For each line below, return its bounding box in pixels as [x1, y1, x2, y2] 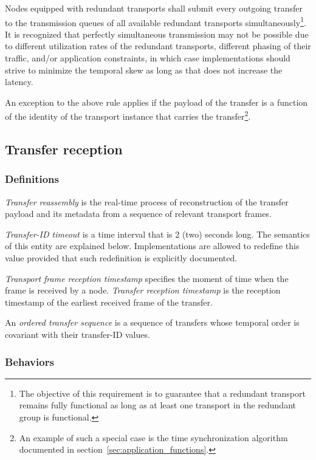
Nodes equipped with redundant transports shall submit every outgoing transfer [5, 2, 303, 14]
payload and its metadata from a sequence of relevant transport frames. [5, 207, 272, 220]
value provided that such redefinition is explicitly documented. [5, 252, 238, 264]
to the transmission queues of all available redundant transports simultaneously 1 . [5, 14, 306, 29]
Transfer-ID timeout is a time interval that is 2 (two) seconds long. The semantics [5, 227, 310, 240]
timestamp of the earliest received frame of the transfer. [5, 295, 213, 308]
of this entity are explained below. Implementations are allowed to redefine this [5, 239, 300, 252]
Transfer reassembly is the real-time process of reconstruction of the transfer [5, 195, 289, 208]
